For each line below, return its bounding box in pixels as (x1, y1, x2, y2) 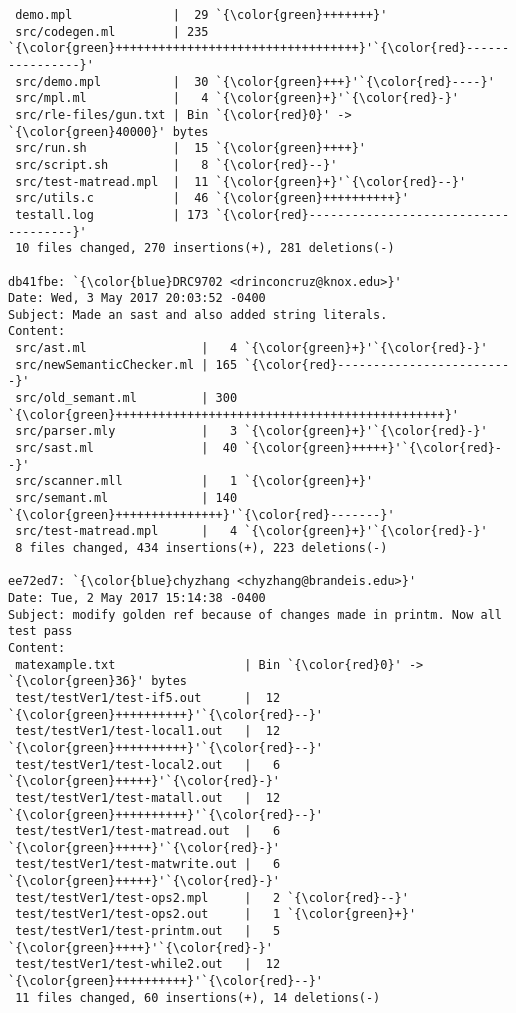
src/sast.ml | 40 (15, 441, 238, 456)
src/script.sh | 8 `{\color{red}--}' (15, 157, 338, 172)
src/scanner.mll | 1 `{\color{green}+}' (15, 474, 374, 489)
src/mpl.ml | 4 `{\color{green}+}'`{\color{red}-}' (15, 91, 460, 106)
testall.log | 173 (15, 207, 209, 222)
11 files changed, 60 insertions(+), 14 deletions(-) (15, 990, 381, 1005)
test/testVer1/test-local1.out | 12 (15, 724, 281, 739)
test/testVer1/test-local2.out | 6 (15, 757, 281, 772)
